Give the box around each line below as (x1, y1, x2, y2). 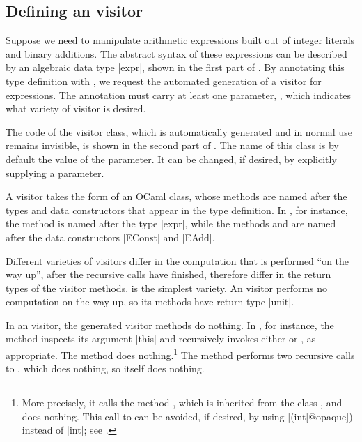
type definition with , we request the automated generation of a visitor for (6, 73, 322, 88)
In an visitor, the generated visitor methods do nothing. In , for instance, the (6, 317, 334, 332)
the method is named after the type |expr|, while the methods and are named (6, 216, 336, 231)
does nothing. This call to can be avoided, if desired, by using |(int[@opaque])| (22, 409, 356, 423)
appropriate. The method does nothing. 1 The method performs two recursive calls (6, 346, 355, 362)
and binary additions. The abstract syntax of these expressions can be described (6, 46, 347, 61)
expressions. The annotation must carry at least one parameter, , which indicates (6, 87, 352, 102)
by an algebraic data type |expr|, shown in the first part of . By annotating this (6, 60, 345, 75)
